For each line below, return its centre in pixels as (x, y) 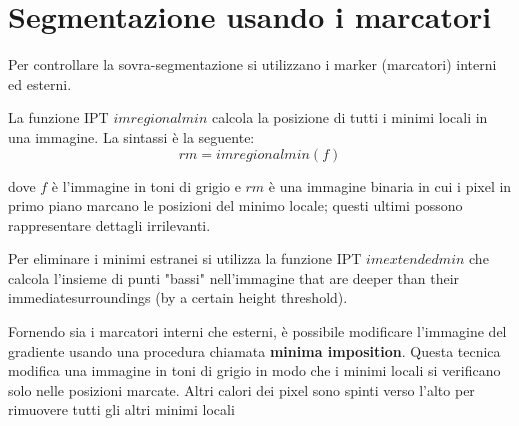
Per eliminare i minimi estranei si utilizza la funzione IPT (185, 258)
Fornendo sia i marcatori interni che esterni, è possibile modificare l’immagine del (257, 331)
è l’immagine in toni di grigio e (146, 185)
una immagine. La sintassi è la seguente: (131, 136)
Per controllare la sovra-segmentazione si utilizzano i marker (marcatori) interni (252, 64)
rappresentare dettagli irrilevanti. (109, 224)
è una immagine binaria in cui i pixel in (390, 185)
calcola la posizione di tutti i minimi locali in (349, 117)
